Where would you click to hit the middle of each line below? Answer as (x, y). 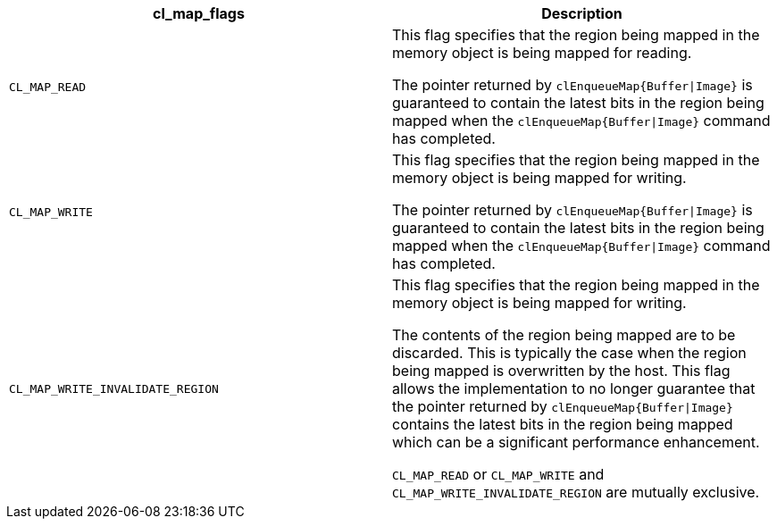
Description (582, 13)
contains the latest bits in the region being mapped (563, 424)
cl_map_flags (199, 13)
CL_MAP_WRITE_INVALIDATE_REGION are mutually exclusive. (576, 492)
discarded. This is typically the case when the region (569, 353)
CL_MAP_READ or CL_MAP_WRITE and (498, 474)
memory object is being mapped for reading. (542, 53)
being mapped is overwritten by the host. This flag (561, 371)
